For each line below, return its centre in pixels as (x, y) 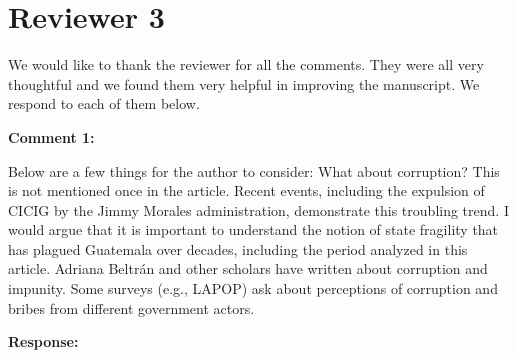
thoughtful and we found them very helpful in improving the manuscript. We (244, 83)
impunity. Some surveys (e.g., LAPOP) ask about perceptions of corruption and (253, 288)
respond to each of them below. (104, 103)
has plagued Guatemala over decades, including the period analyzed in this (238, 248)
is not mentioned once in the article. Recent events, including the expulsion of (246, 190)
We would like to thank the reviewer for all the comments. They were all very (246, 64)
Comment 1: (51, 136)
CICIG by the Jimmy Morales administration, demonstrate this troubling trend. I (258, 209)
